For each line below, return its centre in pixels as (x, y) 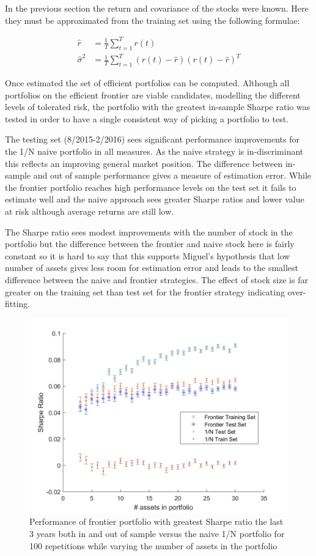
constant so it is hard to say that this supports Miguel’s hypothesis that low (148, 255)
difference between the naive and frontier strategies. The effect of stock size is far (156, 279)
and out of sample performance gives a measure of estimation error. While (172, 175)
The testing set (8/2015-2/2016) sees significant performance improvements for (152, 139)
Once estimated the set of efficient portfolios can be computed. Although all (147, 83)
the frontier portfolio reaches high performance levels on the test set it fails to (151, 187)
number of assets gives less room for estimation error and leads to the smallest (152, 268)
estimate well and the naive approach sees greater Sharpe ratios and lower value (155, 199)
